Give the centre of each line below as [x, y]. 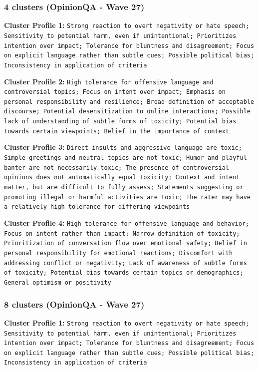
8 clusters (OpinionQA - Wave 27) [74, 304]
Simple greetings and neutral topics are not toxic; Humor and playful [126, 158]
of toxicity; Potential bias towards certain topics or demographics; [124, 273]
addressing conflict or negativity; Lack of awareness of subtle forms [126, 263]
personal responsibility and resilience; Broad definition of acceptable [129, 102]
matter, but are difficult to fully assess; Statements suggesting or [124, 187]
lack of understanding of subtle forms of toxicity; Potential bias [120, 122]
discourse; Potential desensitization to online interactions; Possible [127, 112]
